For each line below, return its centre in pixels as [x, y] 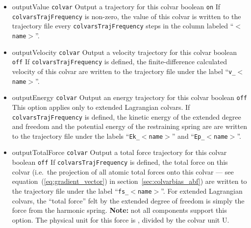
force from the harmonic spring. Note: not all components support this [119, 210]
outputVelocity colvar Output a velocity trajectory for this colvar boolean [124, 52]
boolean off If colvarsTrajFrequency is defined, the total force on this [120, 162]
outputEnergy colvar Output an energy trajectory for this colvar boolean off [130, 97]
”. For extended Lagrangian [202, 190]
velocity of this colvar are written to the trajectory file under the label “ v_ [124, 71]
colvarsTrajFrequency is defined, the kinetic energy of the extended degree [126, 116]
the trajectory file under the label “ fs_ [70, 190]
